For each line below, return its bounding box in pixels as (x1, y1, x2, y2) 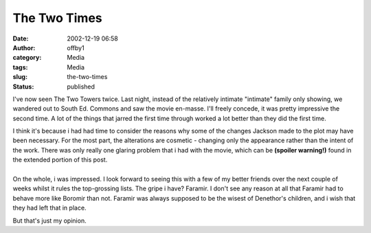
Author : (12, 43, 36, 52)
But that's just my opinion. (12, 217, 87, 225)
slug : (12, 73, 27, 81)
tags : (12, 63, 28, 71)
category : (12, 54, 42, 62)
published (67, 82, 95, 91)
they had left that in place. (12, 203, 87, 212)
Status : (12, 82, 34, 91)
